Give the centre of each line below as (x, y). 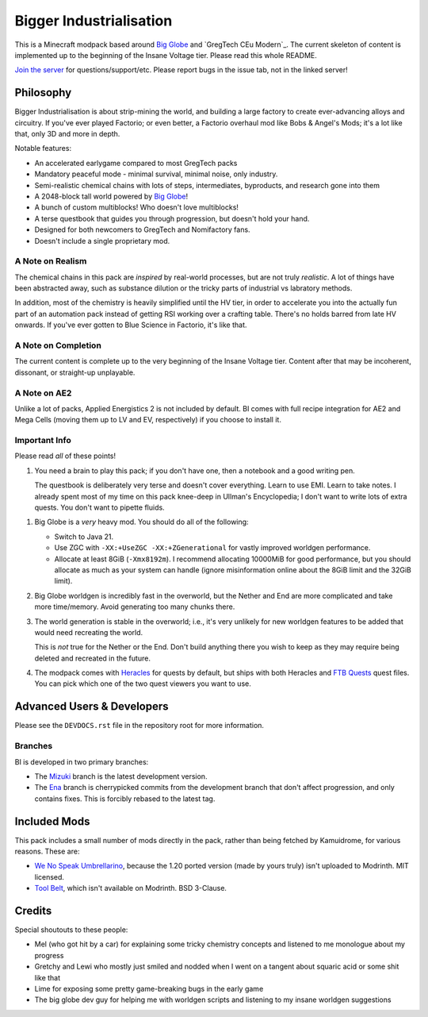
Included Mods (52, 821)
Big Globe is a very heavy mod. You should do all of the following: (141, 522)
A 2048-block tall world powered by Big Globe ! (111, 196)
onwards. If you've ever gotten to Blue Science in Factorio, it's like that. (131, 325)
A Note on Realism (51, 261)
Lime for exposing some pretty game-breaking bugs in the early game (149, 989)
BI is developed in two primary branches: (82, 761)
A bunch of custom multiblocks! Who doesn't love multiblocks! (137, 207)
